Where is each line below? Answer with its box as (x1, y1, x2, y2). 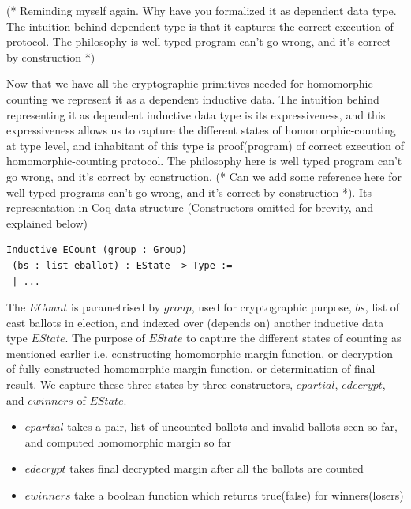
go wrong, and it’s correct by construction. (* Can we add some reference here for (6, 168, 402, 184)
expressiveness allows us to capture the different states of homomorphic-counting (6, 122, 396, 138)
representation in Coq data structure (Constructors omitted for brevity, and (6, 199, 373, 216)
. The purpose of (65, 330, 145, 346)
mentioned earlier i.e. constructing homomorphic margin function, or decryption (6, 345, 394, 361)
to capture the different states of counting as (186, 330, 402, 346)
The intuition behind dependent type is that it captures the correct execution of (6, 17, 394, 34)
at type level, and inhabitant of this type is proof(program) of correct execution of (6, 137, 404, 153)
